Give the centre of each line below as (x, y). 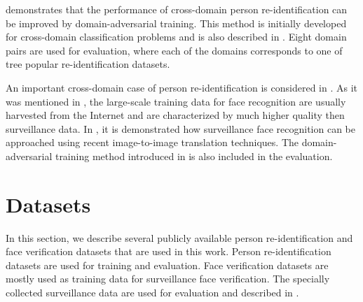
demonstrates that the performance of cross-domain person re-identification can (177, 9)
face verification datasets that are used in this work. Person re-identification (169, 251)
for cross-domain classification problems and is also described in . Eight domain (176, 37)
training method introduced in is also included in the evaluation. (194, 156)
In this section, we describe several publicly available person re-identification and (179, 237)
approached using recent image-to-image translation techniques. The (152, 142)
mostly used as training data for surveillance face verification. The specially (168, 279)
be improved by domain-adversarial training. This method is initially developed (176, 23)
